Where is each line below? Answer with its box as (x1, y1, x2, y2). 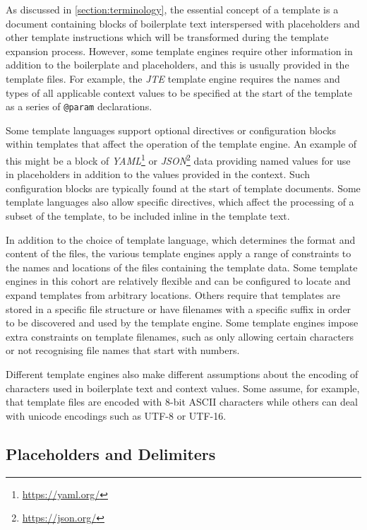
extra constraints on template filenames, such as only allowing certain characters (6, 329, 354, 343)
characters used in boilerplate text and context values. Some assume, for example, (6, 380, 360, 395)
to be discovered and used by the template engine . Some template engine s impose (6, 315, 359, 330)
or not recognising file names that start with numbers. (6, 343, 240, 358)
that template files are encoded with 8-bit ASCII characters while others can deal (6, 394, 358, 409)
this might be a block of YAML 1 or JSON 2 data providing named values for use (6, 151, 351, 167)
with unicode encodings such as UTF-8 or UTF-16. (6, 408, 227, 423)
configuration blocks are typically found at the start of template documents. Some (6, 180, 361, 195)
